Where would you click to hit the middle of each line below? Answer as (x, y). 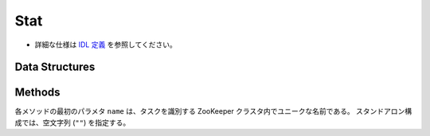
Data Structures (55, 67)
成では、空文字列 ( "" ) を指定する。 (72, 122)
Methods (37, 93)
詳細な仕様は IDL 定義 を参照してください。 (106, 45)
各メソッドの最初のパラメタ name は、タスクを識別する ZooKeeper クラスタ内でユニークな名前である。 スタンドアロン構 (213, 111)
